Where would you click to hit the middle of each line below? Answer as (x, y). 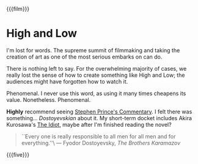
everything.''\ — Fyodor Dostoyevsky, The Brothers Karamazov (101, 143)
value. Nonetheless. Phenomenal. (49, 99)
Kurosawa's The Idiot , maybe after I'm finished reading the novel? (89, 124)
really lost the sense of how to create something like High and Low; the (96, 75)
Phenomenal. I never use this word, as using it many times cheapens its (96, 93)
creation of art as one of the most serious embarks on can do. (84, 57)
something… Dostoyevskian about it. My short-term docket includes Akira (99, 118)
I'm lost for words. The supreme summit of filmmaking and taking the (93, 50)
